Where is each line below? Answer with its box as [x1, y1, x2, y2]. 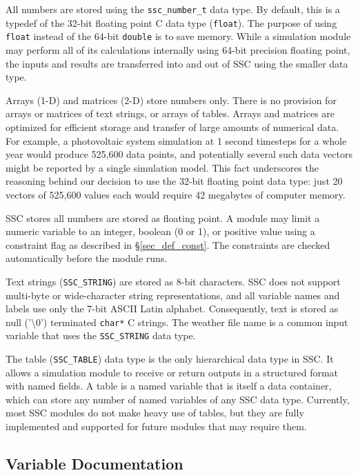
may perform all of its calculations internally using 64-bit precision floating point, [6, 42, 350, 57]
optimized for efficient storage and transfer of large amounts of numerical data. [6, 119, 339, 134]
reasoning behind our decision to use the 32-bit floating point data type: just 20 [6, 174, 343, 188]
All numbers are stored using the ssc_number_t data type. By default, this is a [6, 2, 340, 16]
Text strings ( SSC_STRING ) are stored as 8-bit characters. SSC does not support [6, 274, 341, 288]
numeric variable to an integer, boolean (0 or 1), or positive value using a [6, 224, 315, 239]
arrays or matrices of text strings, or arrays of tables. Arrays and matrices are [6, 106, 335, 121]
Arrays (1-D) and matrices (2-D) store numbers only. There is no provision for [6, 92, 337, 107]
